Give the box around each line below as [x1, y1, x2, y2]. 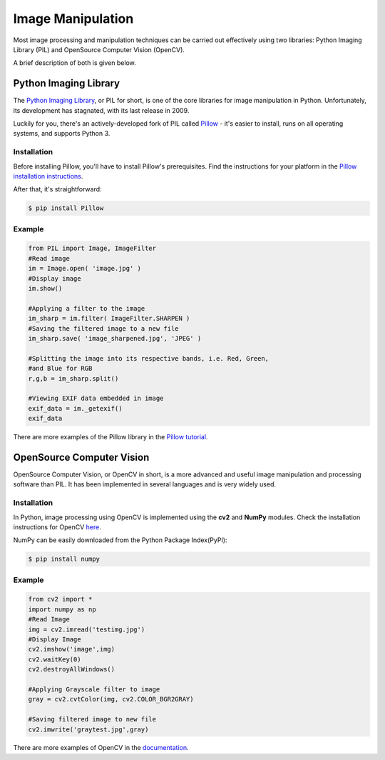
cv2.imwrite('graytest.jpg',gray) [28, 725, 149, 734]
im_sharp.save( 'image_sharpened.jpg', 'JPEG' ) [28, 334, 202, 342]
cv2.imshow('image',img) [28, 645, 115, 654]
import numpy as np [28, 605, 96, 614]
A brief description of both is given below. [13, 59, 136, 67]
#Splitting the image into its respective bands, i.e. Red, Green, [28, 354, 269, 362]
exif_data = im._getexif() [28, 404, 123, 412]
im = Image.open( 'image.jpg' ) [28, 264, 142, 273]
